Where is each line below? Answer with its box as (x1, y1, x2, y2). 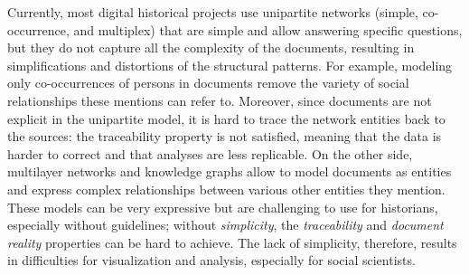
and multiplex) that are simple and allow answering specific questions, (73, 20, 463, 39)
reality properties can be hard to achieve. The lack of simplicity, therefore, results (7, 232, 457, 251)
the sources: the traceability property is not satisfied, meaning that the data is (7, 127, 442, 146)
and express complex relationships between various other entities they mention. (7, 179, 446, 198)
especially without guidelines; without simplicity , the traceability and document (7, 215, 444, 234)
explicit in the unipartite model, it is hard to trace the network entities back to (7, 109, 446, 128)
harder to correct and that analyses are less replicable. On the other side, (7, 144, 413, 163)
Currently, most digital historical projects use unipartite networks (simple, (7, 3, 418, 21)
